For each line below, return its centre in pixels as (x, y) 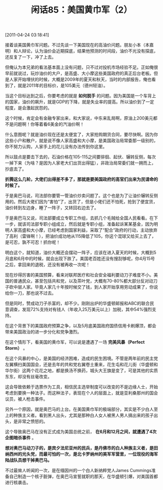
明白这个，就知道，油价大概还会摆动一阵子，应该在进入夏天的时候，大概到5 (81, 253)
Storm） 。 (16, 348)
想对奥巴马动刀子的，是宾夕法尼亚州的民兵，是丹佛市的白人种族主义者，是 (79, 448)
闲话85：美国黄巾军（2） (81, 10)
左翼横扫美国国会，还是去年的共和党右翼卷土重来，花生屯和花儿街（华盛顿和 (81, 365)
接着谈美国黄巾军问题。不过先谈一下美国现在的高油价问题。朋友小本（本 (77, 45)
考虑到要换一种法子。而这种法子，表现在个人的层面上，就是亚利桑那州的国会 (81, 393)
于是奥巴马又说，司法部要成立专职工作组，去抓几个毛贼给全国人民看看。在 (79, 218)
